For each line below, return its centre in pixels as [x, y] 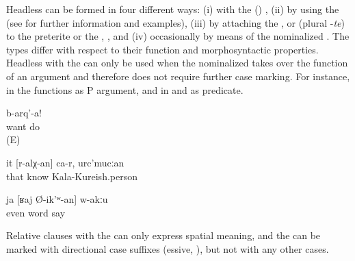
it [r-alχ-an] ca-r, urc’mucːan [65, 162]
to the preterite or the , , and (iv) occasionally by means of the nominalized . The [178, 36]
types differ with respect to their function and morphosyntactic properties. [162, 49]
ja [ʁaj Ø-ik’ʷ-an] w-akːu [57, 199]
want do [23, 126]
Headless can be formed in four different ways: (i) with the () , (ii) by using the [173, 9]
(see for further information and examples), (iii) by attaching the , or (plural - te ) [175, 22]
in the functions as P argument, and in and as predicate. [125, 89]
